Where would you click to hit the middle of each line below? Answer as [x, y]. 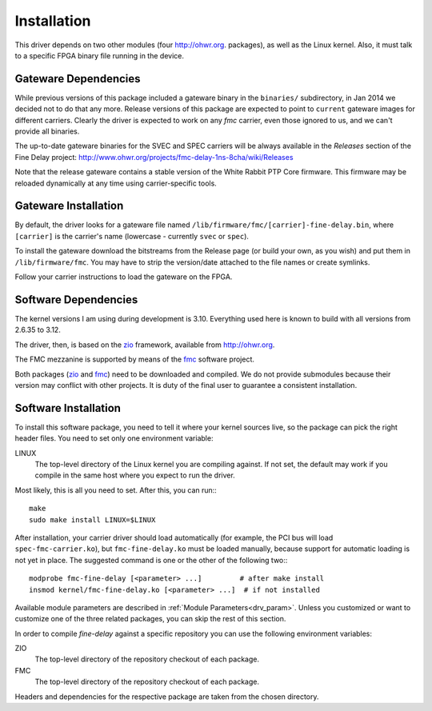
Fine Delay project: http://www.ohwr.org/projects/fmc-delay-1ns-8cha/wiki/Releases [154, 157]
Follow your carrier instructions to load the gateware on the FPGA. [124, 277]
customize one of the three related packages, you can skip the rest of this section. [150, 619]
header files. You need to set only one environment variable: [114, 438]
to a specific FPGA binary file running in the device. [99, 55]
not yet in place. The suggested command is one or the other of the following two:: [151, 560]
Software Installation [68, 408]
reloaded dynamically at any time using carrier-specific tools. [116, 183]
